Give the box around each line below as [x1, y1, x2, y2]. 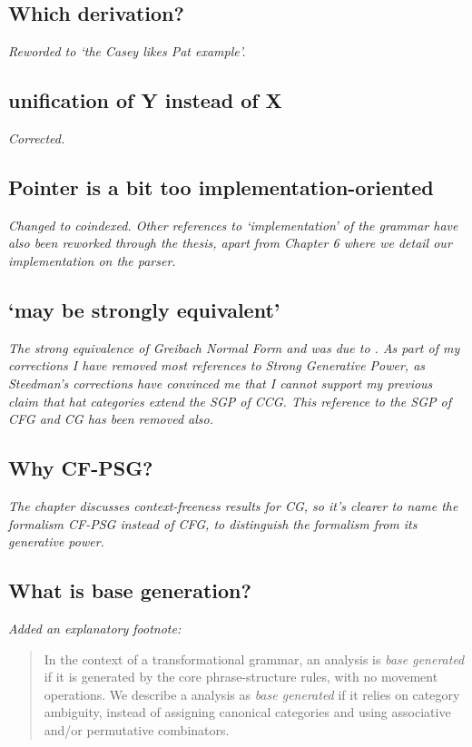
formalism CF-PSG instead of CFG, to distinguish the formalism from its [8, 514, 418, 533]
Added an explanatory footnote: [8, 618, 182, 637]
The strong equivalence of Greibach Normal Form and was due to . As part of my [8, 338, 460, 357]
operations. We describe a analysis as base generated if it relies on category [44, 684, 460, 703]
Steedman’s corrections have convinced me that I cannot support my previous [8, 373, 433, 392]
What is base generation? [8, 576, 251, 604]
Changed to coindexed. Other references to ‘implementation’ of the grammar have [8, 215, 458, 234]
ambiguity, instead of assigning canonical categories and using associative [44, 703, 451, 722]
